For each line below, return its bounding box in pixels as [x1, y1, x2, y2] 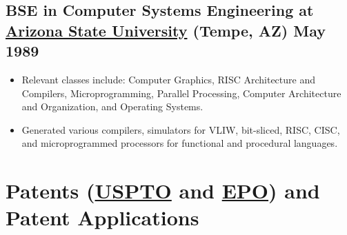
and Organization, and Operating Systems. [21, 99, 204, 114]
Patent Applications [6, 203, 199, 232]
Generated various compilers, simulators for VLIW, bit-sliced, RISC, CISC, [21, 122, 340, 136]
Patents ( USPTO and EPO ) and [6, 176, 320, 205]
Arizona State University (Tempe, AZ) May [6, 19, 326, 41]
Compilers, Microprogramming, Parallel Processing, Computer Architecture [21, 85, 341, 100]
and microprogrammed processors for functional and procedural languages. [21, 136, 338, 150]
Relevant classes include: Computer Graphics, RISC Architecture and [21, 72, 316, 86]
